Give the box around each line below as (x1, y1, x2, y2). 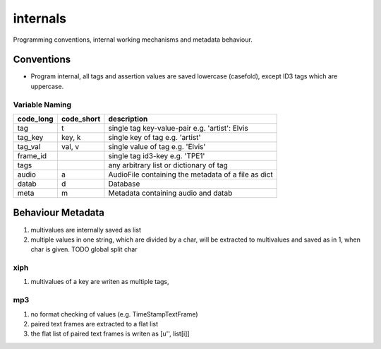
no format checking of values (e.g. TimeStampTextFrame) (30, 309, 198, 318)
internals (13, 11, 67, 26)
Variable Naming (13, 100, 72, 110)
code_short (61, 114, 101, 124)
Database (108, 179, 140, 189)
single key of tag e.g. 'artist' (108, 132, 201, 142)
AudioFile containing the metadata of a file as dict (108, 170, 273, 179)
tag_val (17, 141, 41, 151)
